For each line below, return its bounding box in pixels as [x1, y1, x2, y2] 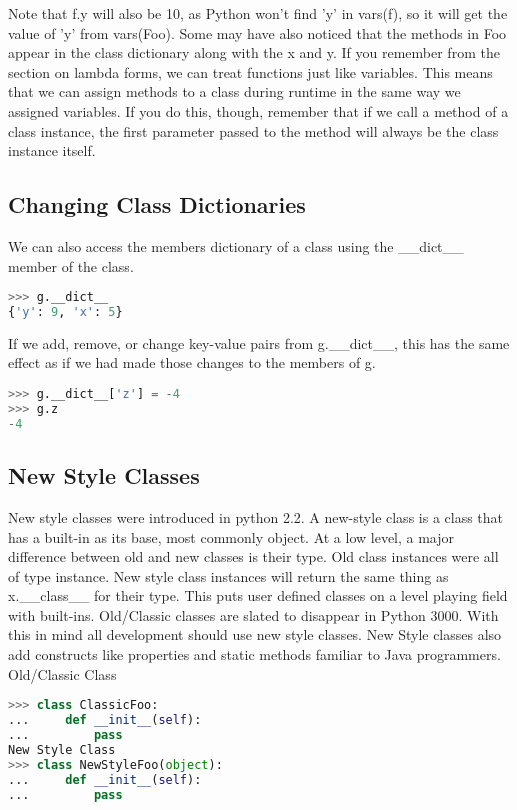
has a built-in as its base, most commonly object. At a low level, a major [8, 526, 455, 547]
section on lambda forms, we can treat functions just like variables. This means [8, 61, 493, 82]
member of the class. [8, 255, 134, 276]
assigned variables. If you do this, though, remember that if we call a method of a [8, 100, 509, 121]
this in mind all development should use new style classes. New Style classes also [8, 624, 502, 645]
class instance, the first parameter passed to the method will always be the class [8, 120, 499, 141]
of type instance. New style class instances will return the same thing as [8, 565, 449, 586]
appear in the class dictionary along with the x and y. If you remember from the [8, 42, 500, 63]
